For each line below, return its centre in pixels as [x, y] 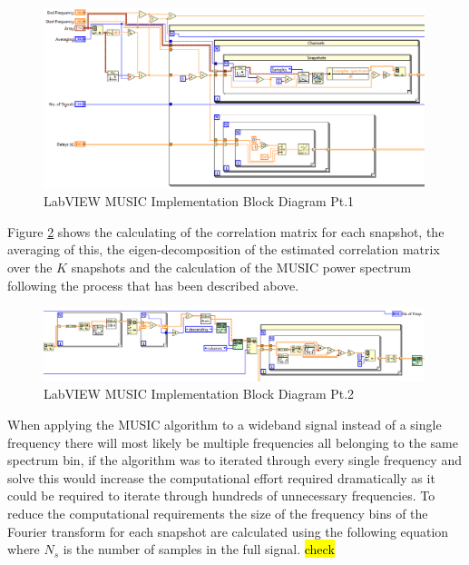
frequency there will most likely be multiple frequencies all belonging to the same [233, 442]
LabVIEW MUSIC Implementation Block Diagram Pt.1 [199, 201]
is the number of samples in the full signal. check [199, 549]
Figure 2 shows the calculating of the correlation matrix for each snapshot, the [226, 231]
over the [30, 267]
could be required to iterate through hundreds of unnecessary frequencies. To [221, 496]
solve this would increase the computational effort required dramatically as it [221, 477]
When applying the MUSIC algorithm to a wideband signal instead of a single [225, 424]
